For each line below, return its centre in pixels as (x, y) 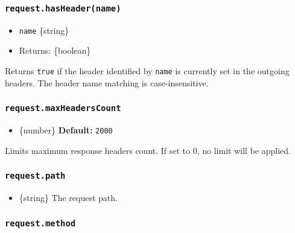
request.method (40, 223)
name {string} (44, 30)
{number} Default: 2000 (66, 130)
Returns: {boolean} (55, 50)
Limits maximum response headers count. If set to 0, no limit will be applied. (148, 150)
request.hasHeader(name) (63, 8)
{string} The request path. (68, 198)
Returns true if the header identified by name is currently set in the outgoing (147, 71)
